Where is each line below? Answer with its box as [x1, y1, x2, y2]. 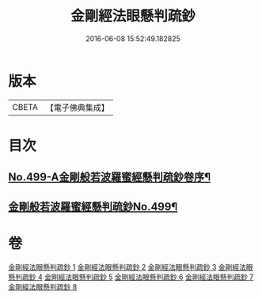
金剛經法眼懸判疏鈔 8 [8, 282, 78, 291]
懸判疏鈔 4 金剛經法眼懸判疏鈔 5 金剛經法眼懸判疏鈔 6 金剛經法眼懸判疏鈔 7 [8, 272, 254, 282]
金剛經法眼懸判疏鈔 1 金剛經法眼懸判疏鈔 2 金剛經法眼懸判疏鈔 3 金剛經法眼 [8, 262, 253, 271]
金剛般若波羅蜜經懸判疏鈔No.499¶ [8, 199, 178, 214]
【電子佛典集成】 [45, 102, 109, 113]
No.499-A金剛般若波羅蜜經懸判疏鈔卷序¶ [8, 171, 211, 184]
